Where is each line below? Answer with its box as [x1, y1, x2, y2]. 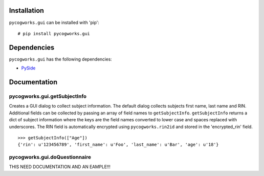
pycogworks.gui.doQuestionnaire [9, 154, 91, 161]
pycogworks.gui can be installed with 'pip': [9, 20, 100, 25]
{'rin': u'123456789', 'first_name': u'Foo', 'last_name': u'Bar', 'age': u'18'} [18, 142, 219, 148]
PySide [21, 65, 36, 71]
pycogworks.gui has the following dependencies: [9, 56, 112, 62]
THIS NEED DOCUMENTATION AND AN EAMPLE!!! [9, 164, 111, 170]
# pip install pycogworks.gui [18, 31, 90, 36]
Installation [9, 6, 44, 15]
